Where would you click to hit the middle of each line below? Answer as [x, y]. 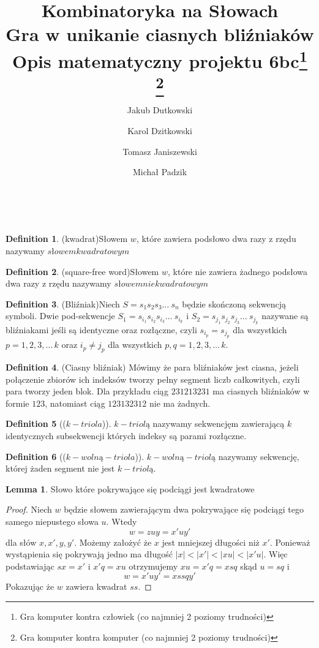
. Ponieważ [290, 542]
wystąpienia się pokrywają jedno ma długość [89, 554]
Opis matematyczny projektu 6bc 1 [160, 59]
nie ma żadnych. [180, 403]
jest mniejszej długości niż [211, 542]
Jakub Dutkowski [160, 110]
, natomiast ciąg [75, 403]
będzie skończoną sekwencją [234, 303]
